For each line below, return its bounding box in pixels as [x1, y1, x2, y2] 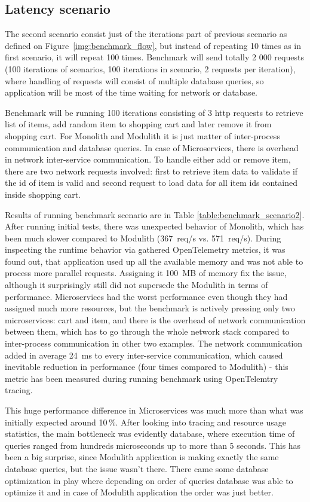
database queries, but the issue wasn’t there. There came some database [5, 462, 269, 475]
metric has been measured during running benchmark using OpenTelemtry [5, 372, 278, 384]
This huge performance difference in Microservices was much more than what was [5, 404, 303, 417]
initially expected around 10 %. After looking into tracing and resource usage [5, 415, 286, 428]
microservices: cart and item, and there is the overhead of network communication [5, 313, 306, 326]
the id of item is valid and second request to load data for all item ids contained [5, 176, 297, 189]
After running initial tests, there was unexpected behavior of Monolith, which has [5, 220, 304, 232]
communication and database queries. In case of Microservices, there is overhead [5, 141, 299, 154]
